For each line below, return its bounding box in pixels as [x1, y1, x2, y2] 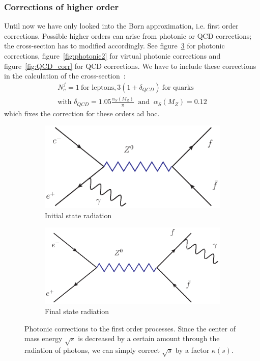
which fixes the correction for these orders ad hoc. [4, 108, 160, 118]
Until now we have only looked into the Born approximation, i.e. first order [4, 20, 239, 31]
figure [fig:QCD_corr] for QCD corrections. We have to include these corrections [4, 60, 256, 71]
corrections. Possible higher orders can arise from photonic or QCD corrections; [4, 30, 252, 41]
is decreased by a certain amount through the [78, 333, 220, 344]
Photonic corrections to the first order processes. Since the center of [24, 323, 236, 333]
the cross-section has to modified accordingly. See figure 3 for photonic [4, 40, 225, 51]
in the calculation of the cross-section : [4, 70, 126, 81]
